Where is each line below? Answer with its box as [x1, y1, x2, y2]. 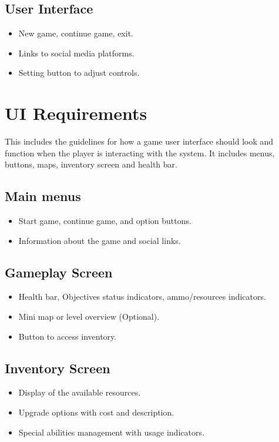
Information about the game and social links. [18, 234, 181, 246]
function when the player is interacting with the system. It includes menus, [5, 146, 275, 159]
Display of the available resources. [18, 386, 141, 399]
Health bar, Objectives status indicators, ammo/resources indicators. [18, 290, 266, 303]
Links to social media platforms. [18, 46, 135, 59]
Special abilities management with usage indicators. [18, 426, 204, 438]
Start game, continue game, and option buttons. [18, 215, 191, 227]
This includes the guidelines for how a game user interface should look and [5, 135, 274, 148]
